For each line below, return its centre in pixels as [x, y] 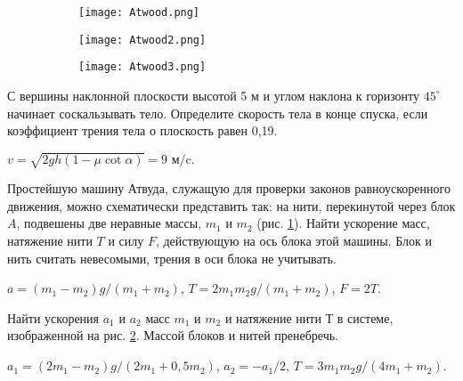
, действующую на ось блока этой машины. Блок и [293, 241]
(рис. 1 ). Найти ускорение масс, [343, 223]
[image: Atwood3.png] [142, 67]
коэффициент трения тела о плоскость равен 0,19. [142, 130]
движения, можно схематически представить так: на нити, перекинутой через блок [231, 205]
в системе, [365, 317]
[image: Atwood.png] [139, 12]
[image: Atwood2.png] [142, 40]
